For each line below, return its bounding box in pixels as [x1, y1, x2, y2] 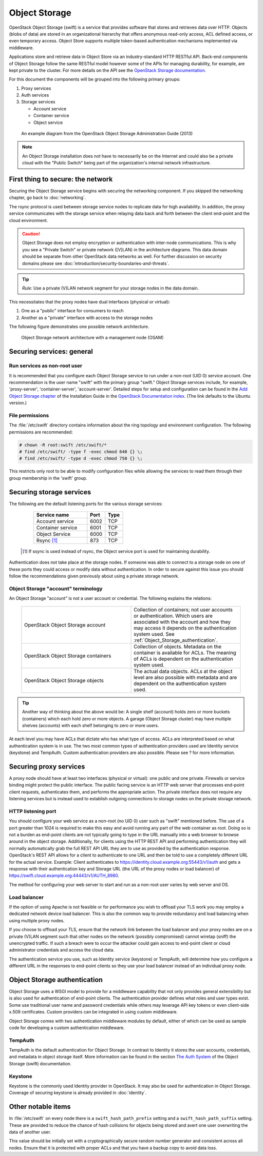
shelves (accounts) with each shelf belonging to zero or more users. [22, 722, 159, 728]
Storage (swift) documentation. [9, 1060, 72, 1066]
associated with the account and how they [133, 618, 231, 625]
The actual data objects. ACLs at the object [133, 668, 233, 674]
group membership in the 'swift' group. [9, 475, 88, 481]
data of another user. [9, 1129, 51, 1135]
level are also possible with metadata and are [133, 674, 237, 681]
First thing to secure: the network [9, 175, 113, 183]
